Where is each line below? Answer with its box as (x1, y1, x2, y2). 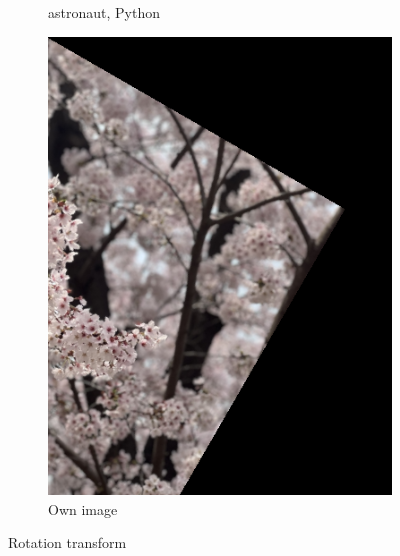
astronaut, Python (48, 2, 160, 22)
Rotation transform (8, 532, 127, 553)
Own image (48, 498, 118, 519)
